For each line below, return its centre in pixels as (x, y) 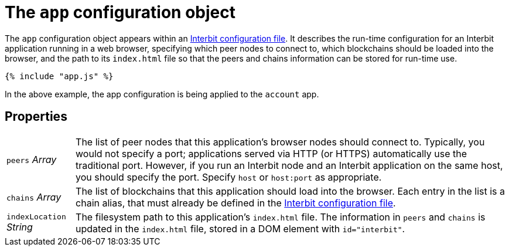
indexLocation (36, 217)
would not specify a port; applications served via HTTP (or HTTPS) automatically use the (271, 153)
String (20, 227)
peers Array (32, 159)
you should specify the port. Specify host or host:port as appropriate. (229, 177)
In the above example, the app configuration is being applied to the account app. (162, 94)
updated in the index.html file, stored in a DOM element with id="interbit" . (240, 228)
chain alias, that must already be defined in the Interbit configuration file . (236, 203)
